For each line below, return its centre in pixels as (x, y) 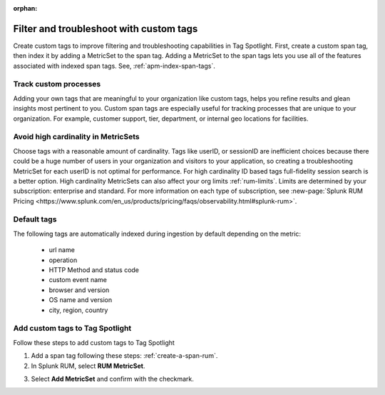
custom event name (78, 280)
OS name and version (81, 300)
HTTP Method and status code (94, 270)
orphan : (25, 8)
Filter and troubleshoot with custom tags (106, 29)
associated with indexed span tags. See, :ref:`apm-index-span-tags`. (114, 66)
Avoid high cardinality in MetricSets (76, 137)
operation (63, 260)
